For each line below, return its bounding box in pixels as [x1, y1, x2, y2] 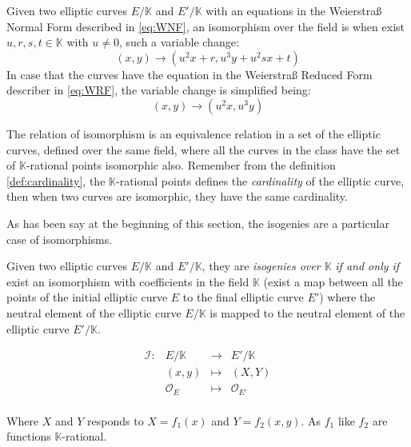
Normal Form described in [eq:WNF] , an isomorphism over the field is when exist [6, 18, 405, 34]
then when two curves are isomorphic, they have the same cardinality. [6, 188, 348, 205]
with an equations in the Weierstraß [205, 2, 382, 18]
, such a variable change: [118, 34, 239, 50]
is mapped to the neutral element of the [209, 304, 405, 321]
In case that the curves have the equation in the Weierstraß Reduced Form [6, 66, 373, 82]
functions [6, 428, 51, 445]
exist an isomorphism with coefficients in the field [6, 273, 249, 289]
